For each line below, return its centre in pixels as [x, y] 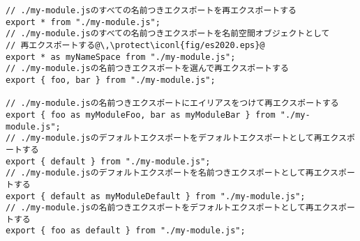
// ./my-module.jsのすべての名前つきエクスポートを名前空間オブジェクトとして [168, 34]
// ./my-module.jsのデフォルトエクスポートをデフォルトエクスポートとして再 [164, 138]
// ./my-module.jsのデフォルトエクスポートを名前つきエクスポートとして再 [160, 173]
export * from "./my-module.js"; [83, 22]
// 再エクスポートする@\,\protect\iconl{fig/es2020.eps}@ [135, 45]
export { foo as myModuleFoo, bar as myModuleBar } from [141, 115]
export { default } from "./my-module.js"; [108, 161]
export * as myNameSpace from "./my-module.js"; [121, 57]
